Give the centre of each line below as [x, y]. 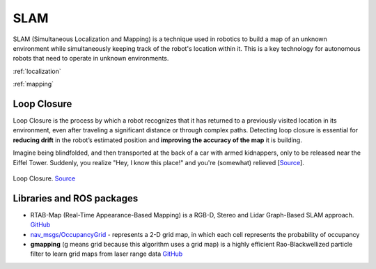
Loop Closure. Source [44, 178]
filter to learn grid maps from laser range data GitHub [107, 254]
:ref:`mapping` [33, 84]
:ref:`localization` [37, 71]
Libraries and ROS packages [76, 198]
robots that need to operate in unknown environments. [91, 59]
